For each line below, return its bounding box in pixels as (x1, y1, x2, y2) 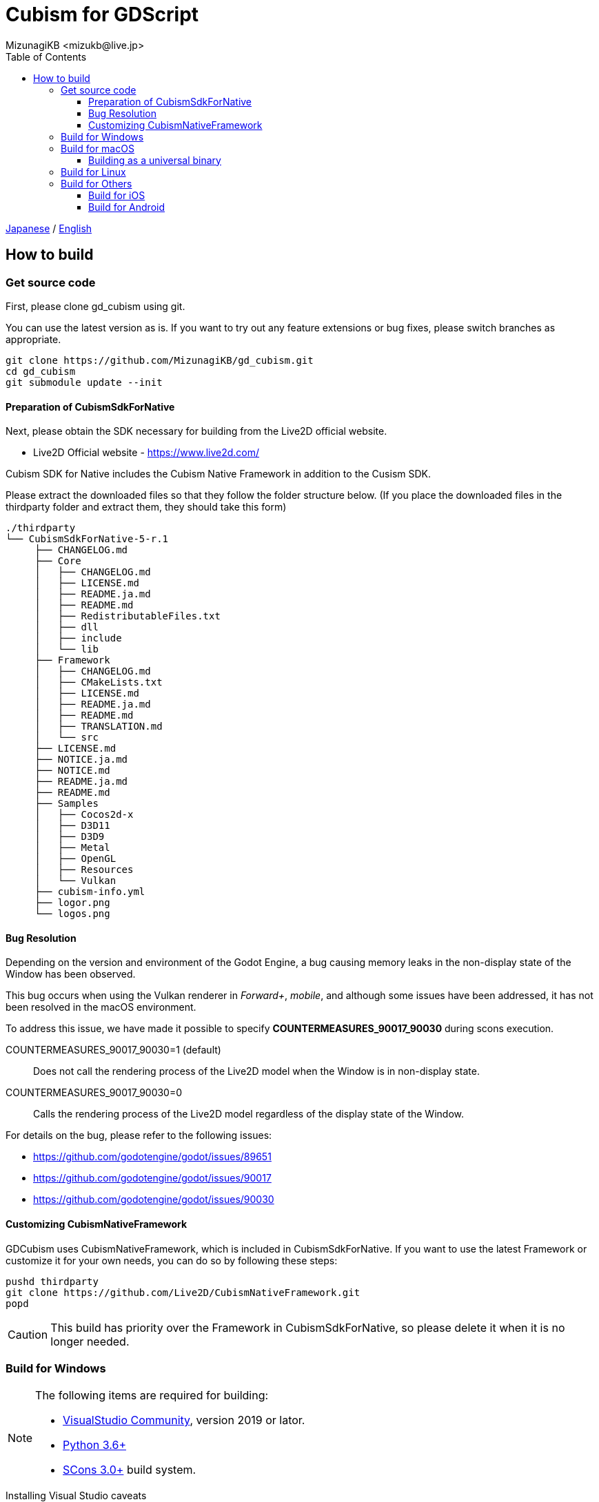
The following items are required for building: (35, 1388, 269, 1403)
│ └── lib (34, 644, 99, 655)
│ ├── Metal (34, 842, 110, 854)
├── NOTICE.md (34, 765, 110, 776)
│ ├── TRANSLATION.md (34, 721, 163, 732)
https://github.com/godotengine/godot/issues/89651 (33, 1151, 272, 1163)
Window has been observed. (6, 968, 136, 980)
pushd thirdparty (6, 1275, 99, 1287)
